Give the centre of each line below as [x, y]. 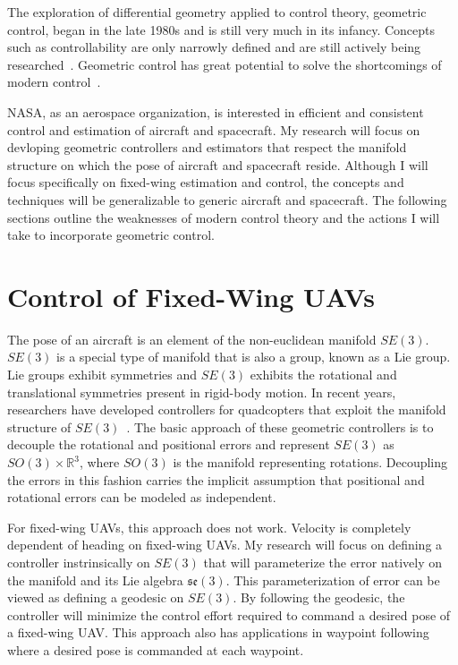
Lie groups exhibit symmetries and [102, 375]
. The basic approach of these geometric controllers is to [280, 426]
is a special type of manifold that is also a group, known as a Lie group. [254, 357]
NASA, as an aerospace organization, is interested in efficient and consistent [216, 111]
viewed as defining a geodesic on [96, 597]
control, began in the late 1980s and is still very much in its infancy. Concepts [221, 29]
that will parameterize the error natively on [323, 562]
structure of [39, 426]
